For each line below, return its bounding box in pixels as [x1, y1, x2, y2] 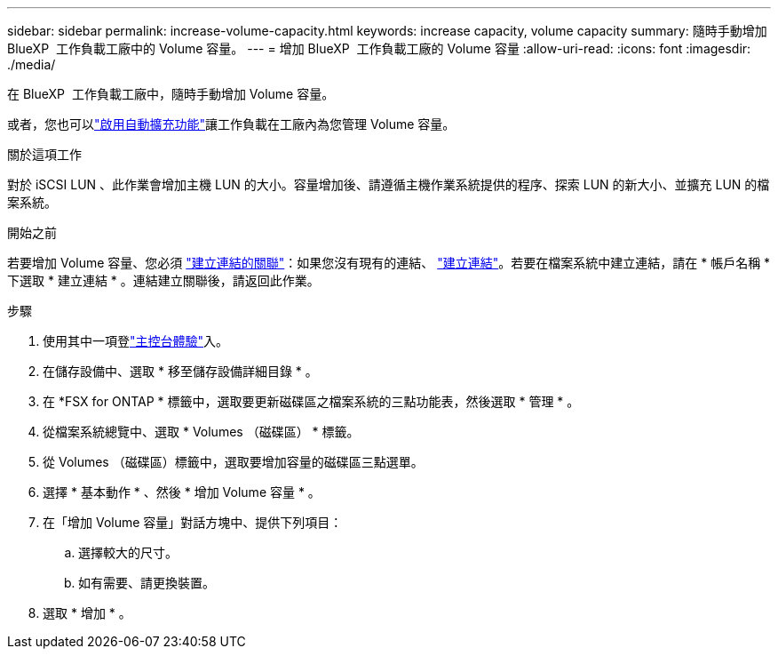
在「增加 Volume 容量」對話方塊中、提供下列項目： [43, 515, 343, 530]
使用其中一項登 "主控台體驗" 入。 [43, 333, 229, 348]
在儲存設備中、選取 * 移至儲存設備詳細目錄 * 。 [43, 364, 318, 379]
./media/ [7, 57, 56, 72]
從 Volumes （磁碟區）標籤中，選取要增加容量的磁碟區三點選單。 [43, 454, 424, 469]
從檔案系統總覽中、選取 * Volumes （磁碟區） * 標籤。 [43, 424, 360, 439]
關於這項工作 [7, 147, 82, 162]
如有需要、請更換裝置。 [78, 575, 215, 590]
